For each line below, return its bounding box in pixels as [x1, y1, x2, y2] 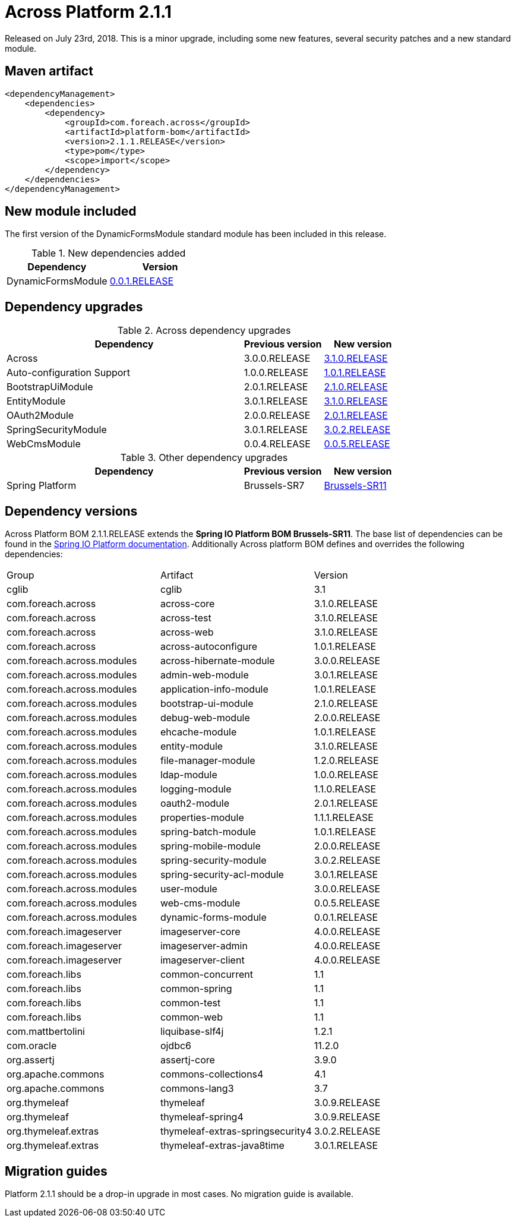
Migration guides [5, 1163, 108, 1179]
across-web [160, 626, 214, 639]
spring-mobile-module [160, 840, 261, 852]
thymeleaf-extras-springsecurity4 [160, 1125, 312, 1138]
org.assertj [7, 1054, 55, 1066]
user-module [160, 883, 217, 895]
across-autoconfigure [160, 640, 258, 653]
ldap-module [160, 769, 217, 781]
